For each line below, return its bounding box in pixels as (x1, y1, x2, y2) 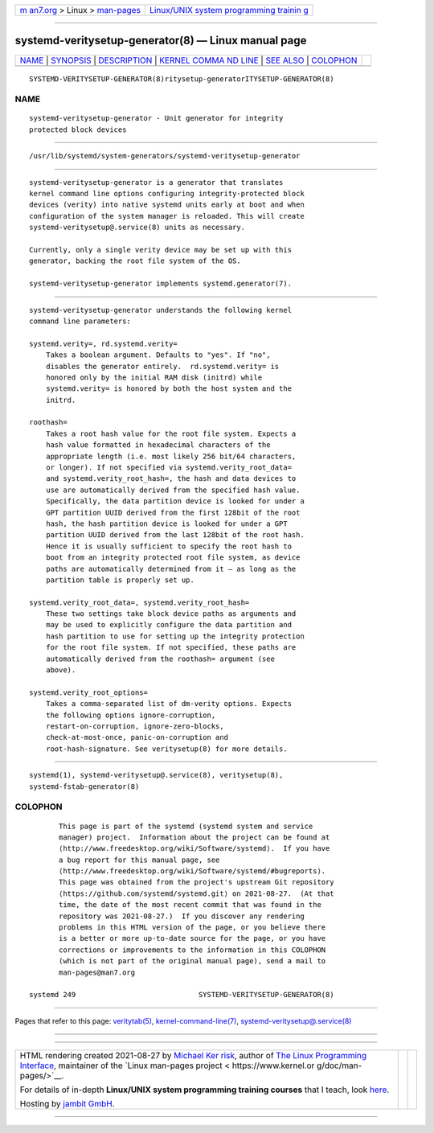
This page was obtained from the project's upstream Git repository (59, 877, 334, 887)
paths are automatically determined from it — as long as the (45, 564, 297, 573)
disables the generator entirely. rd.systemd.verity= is (45, 362, 280, 371)
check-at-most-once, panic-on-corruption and (45, 733, 229, 742)
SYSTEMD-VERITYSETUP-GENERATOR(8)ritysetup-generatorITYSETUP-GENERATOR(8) (29, 74, 334, 84)
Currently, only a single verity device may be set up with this (29, 245, 293, 254)
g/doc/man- (316, 1060, 362, 1071)
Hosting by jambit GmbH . (19, 1098, 116, 1110)
